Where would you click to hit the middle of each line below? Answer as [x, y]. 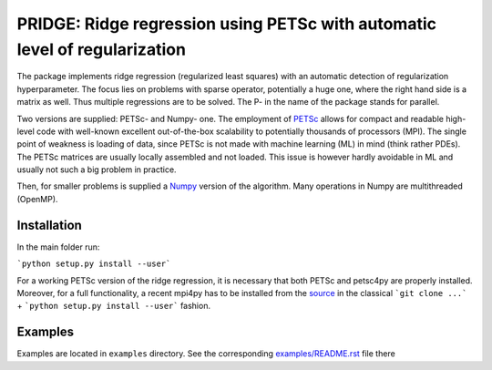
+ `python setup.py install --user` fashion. [114, 306]
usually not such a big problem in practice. [97, 170]
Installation [49, 225]
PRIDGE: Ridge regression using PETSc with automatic [227, 24]
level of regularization [102, 49]
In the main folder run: [58, 247]
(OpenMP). [37, 199]
